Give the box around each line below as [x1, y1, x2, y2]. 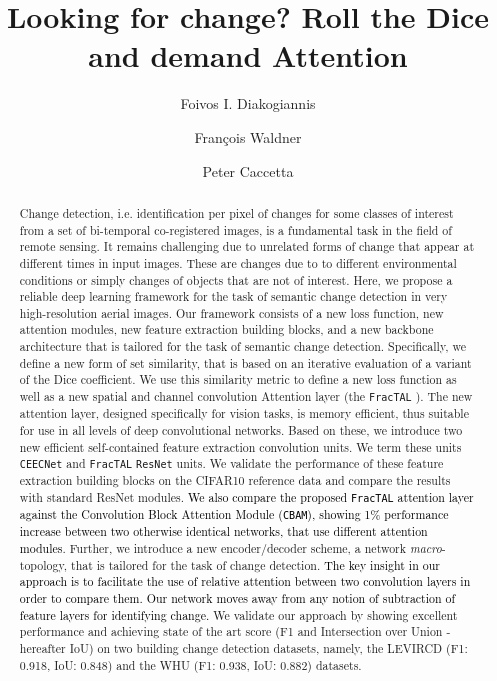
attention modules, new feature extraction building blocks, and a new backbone [19, 321, 434, 338]
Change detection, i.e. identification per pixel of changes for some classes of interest [19, 204, 454, 221]
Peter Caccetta [202, 160, 294, 181]
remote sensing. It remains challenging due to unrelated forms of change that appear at [19, 238, 475, 255]
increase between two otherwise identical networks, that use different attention [19, 523, 428, 540]
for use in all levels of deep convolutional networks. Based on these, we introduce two [19, 421, 463, 438]
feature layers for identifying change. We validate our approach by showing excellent [19, 606, 458, 623]
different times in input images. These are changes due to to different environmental [19, 254, 457, 271]
